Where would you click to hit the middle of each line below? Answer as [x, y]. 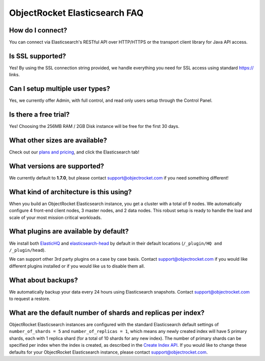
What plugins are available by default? [69, 231]
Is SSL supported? [38, 56]
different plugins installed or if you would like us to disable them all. [77, 266]
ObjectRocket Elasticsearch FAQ [76, 13]
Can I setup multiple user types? [60, 89]
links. [14, 75]
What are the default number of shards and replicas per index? [107, 313]
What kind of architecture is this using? [70, 192]
